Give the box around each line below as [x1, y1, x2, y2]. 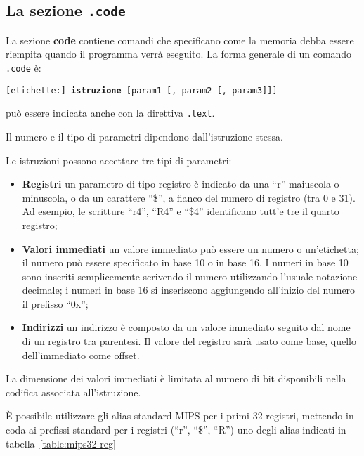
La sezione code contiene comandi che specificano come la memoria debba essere [6, 32, 354, 47]
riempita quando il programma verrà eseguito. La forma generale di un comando [6, 46, 352, 61]
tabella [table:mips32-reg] [6, 436, 116, 450]
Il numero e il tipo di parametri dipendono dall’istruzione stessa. [6, 129, 283, 143]
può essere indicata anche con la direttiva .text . [6, 105, 215, 120]
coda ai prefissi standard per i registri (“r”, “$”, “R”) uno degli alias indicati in [6, 422, 346, 437]
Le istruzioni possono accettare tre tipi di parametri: [6, 152, 232, 167]
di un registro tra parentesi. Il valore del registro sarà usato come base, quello [22, 334, 356, 348]
